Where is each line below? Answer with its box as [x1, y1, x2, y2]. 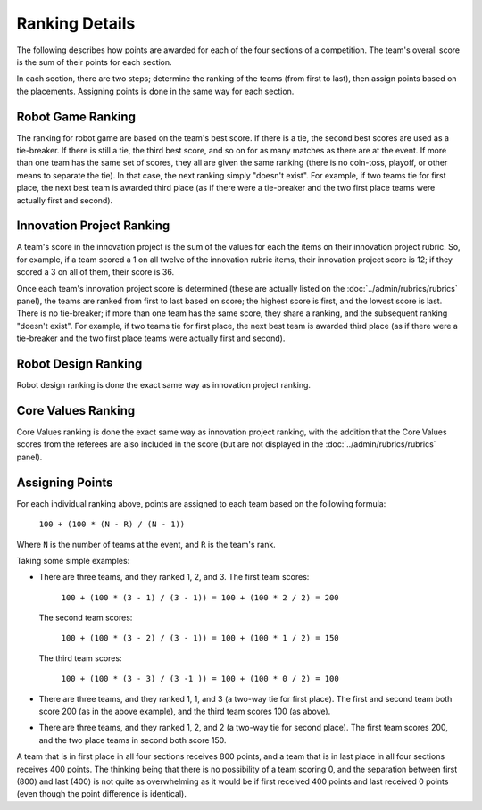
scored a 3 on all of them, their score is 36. [16, 267, 174, 277]
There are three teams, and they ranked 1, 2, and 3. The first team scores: [38, 572, 310, 583]
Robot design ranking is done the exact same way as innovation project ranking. [16, 380, 312, 391]
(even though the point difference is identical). [16, 789, 187, 799]
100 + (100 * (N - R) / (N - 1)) [38, 519, 186, 530]
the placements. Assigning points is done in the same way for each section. [16, 86, 295, 96]
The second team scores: [38, 612, 133, 624]
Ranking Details [16, 13, 136, 33]
